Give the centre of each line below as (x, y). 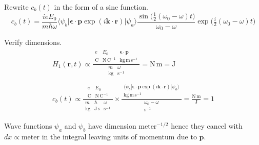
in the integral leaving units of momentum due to (119, 137)
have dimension (112, 126)
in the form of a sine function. (101, 7)
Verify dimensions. (33, 42)
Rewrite (16, 7)
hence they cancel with (207, 126)
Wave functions (28, 126)
